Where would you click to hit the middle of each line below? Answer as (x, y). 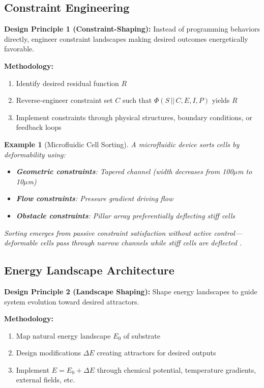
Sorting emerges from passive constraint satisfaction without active (108, 232)
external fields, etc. (46, 380)
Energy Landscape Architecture (89, 270)
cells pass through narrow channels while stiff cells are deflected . (141, 243)
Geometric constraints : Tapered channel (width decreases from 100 (125, 171)
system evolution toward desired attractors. (72, 301)
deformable (21, 243)
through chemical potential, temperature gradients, (177, 369)
